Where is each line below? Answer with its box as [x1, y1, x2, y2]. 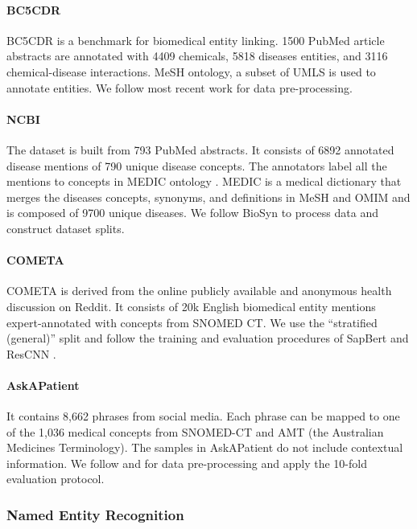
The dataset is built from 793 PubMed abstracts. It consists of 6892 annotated [6, 141, 394, 158]
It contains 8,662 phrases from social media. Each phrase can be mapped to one [6, 408, 400, 424]
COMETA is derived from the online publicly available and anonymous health [6, 282, 392, 299]
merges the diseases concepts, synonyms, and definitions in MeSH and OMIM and [6, 188, 411, 205]
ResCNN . [6, 345, 56, 362]
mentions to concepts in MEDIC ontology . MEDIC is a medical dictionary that [6, 173, 402, 190]
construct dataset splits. [6, 219, 125, 236]
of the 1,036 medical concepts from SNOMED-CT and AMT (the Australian [6, 423, 384, 440]
